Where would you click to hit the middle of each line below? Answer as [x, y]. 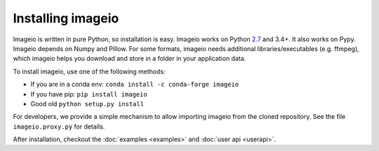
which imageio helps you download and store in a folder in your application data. [129, 59]
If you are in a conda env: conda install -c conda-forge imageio [135, 85]
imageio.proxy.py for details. [59, 127]
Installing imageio [66, 18]
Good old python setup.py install [87, 103]
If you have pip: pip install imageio [89, 94]
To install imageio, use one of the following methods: [89, 71]
